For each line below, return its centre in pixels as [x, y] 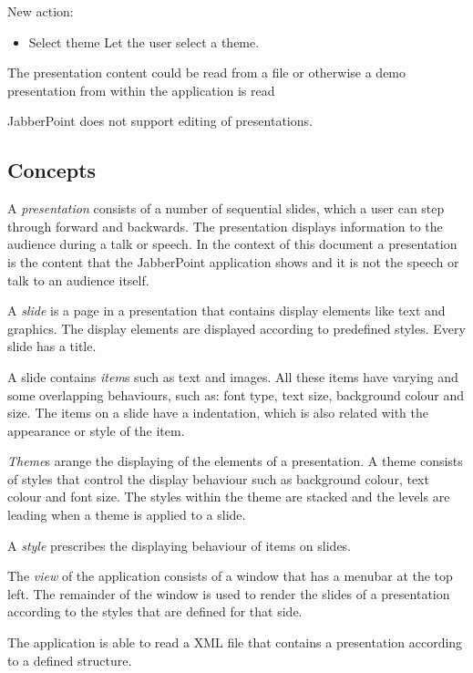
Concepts [52, 170]
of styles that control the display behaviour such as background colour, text [218, 478]
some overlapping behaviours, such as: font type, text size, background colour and [236, 394]
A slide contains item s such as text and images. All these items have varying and [233, 376]
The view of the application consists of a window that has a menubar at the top [230, 576]
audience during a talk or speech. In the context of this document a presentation [232, 244]
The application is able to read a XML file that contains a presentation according [235, 642]
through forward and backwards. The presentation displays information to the [225, 226]
